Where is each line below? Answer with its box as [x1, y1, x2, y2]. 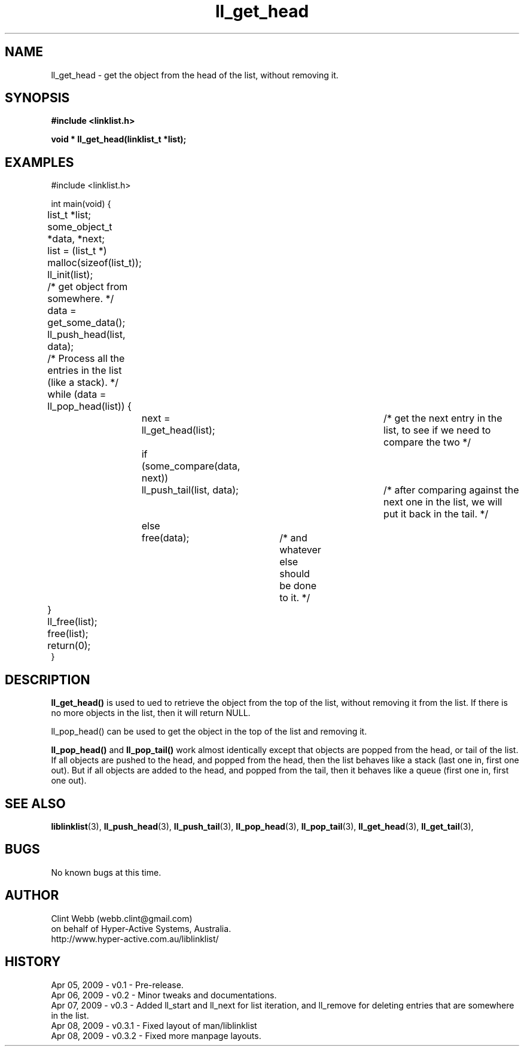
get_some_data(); [47, 316, 126, 329]
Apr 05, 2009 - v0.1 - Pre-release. [51, 979, 184, 990]
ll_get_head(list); [141, 424, 215, 437]
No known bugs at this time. [51, 867, 162, 878]
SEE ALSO [5, 796, 66, 811]
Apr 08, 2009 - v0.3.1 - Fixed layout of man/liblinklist [51, 1020, 257, 1031]
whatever [279, 544, 321, 556]
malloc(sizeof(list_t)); [47, 257, 142, 269]
